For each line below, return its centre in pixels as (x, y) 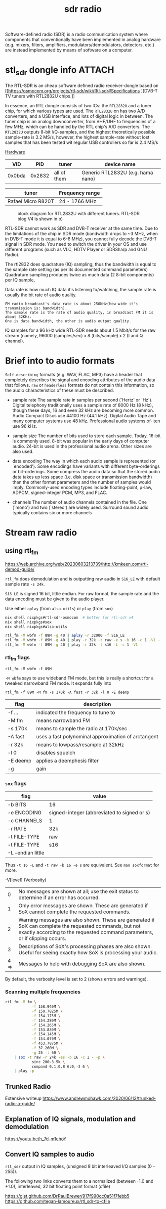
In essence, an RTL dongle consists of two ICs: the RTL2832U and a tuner (78, 105)
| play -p (24, 1071)
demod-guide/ (20, 569)
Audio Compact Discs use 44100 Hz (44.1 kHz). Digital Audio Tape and (84, 415)
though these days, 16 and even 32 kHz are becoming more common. (83, 410)
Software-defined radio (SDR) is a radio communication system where (77, 34)
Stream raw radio (41, 532)
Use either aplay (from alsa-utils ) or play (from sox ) (59, 608)
